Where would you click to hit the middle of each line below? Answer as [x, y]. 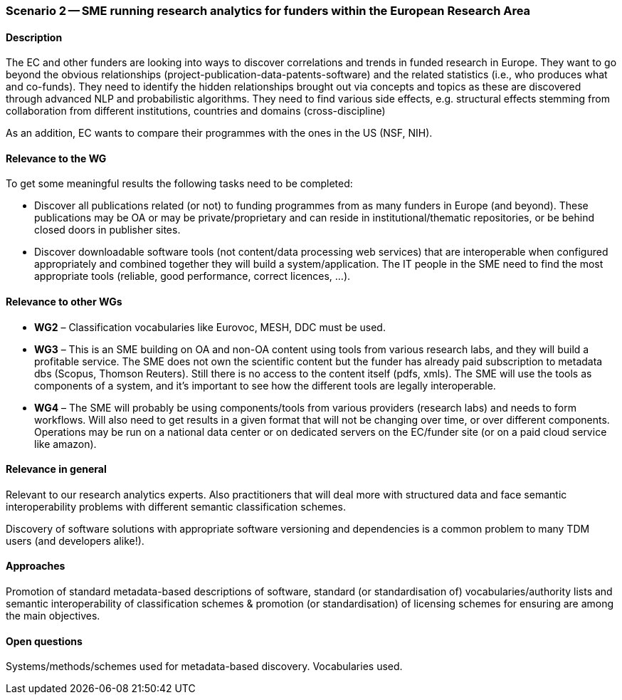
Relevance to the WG [56, 158]
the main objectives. [53, 616]
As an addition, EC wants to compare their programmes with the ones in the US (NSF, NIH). [219, 133]
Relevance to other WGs [64, 302]
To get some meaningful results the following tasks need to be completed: [179, 184]
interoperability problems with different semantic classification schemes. [176, 506]
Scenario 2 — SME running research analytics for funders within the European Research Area [268, 11]
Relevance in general [56, 469]
